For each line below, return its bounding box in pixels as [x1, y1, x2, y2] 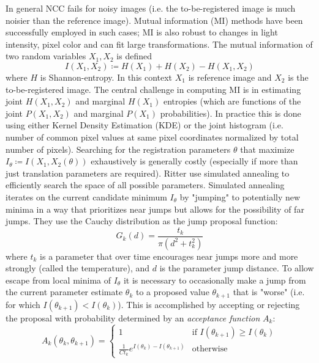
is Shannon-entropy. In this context [40, 70, 173, 83]
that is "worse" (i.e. [233, 285, 305, 298]
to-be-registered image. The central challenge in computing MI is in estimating [6, 82, 301, 95]
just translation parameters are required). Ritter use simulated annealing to [6, 166, 290, 179]
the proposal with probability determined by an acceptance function [6, 311, 260, 324]
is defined [116, 50, 152, 62]
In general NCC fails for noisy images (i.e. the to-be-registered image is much [6, 2, 296, 14]
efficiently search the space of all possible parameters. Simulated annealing [6, 178, 285, 191]
